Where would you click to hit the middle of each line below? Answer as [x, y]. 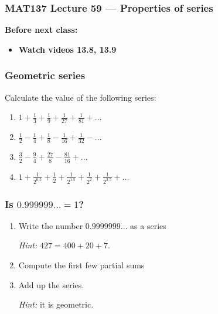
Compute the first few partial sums [81, 264]
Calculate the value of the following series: [81, 97]
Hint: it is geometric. [56, 304]
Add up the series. [51, 284]
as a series [148, 225]
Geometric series [45, 75]
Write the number [51, 225]
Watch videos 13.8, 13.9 [67, 49]
